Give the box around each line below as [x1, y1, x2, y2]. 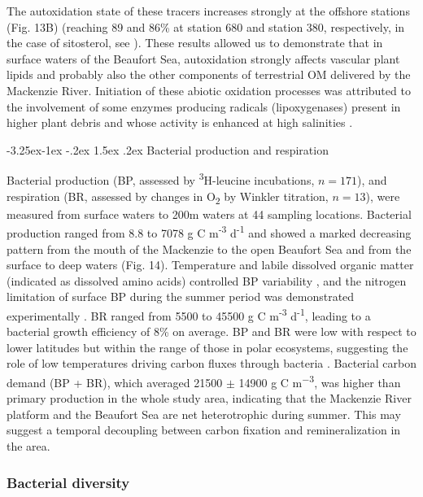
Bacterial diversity [7, 472, 130, 492]
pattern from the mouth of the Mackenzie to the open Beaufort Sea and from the [7, 240, 412, 257]
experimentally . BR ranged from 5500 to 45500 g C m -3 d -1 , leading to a [7, 304, 371, 324]
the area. [7, 438, 50, 454]
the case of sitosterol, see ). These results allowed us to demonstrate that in [7, 34, 383, 51]
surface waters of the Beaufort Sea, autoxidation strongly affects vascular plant [7, 50, 400, 67]
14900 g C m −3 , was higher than [238, 371, 401, 390]
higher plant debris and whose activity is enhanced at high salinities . [7, 114, 353, 131]
